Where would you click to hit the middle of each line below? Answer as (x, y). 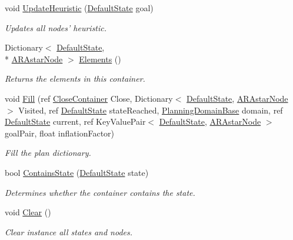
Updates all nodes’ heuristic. (56, 27)
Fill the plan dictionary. (48, 153)
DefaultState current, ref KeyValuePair (75, 121)
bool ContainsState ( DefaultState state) (77, 172)
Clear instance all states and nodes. (69, 231)
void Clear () (28, 212)
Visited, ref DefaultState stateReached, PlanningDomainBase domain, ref (151, 110)
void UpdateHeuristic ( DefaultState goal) (79, 8)
